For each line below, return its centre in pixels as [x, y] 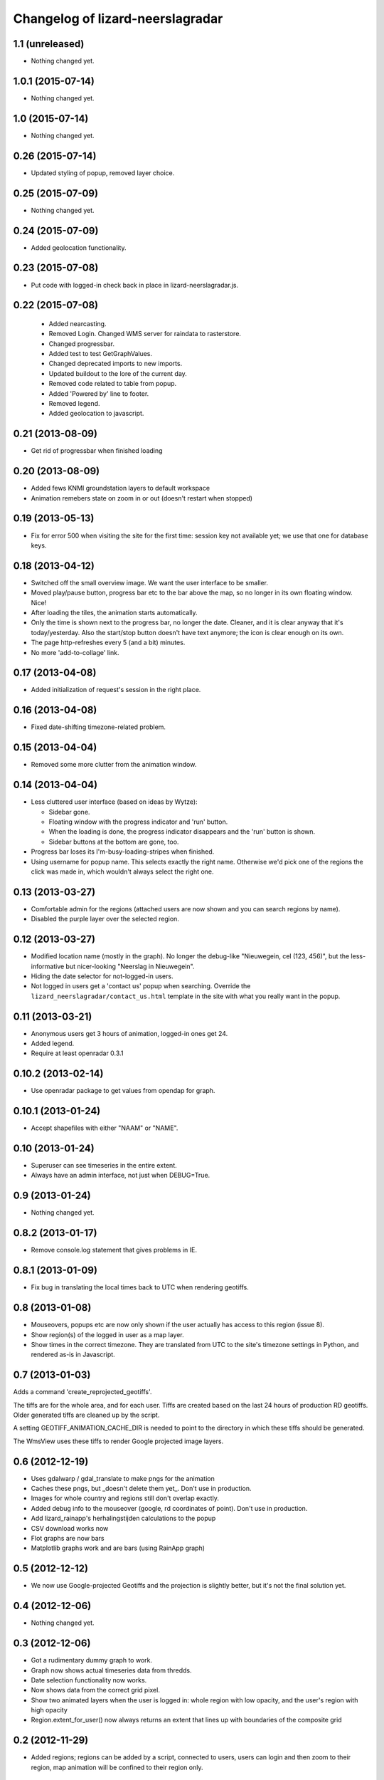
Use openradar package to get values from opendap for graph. [123, 1091]
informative [48, 966]
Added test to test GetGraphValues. [101, 354]
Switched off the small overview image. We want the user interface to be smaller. [150, 582]
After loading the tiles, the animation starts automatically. [114, 613]
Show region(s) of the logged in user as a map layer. [107, 1334]
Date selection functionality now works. [89, 1680]
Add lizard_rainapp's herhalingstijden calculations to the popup [123, 1518]
